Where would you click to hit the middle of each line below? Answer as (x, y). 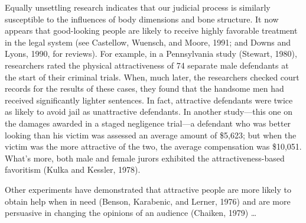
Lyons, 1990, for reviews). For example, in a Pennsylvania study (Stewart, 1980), (151, 54)
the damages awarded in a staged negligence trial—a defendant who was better (148, 123)
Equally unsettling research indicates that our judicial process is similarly (138, 7)
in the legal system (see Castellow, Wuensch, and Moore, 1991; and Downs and (148, 42)
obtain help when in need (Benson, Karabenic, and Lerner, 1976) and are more (148, 201)
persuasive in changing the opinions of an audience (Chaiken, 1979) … (131, 213)
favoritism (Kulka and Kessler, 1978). (73, 169)
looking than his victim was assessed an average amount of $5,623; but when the (151, 135)
